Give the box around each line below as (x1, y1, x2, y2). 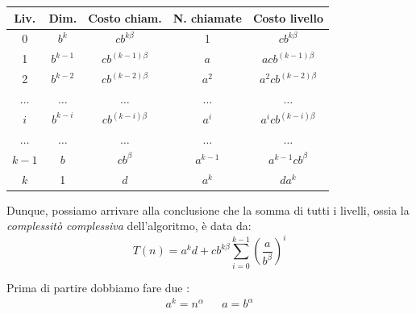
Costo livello (252, 9, 323, 26)
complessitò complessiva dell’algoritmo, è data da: (6, 217, 252, 234)
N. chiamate (173, 9, 242, 26)
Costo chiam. (88, 9, 162, 26)
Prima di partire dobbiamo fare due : (6, 278, 190, 295)
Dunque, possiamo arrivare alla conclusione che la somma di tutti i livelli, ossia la (6, 201, 410, 218)
